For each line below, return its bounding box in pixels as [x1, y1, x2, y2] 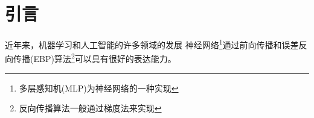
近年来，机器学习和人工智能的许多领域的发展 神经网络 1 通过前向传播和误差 [5, 37, 299, 51]
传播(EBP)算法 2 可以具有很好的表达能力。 [13, 51, 176, 65]
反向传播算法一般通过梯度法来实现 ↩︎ [19, 102, 162, 114]
